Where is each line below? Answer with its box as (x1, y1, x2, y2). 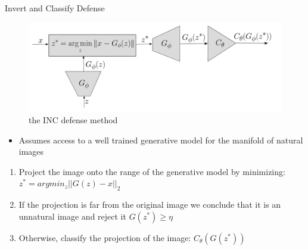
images (18, 145, 44, 158)
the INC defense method (29, 114, 118, 126)
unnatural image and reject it (18, 210, 126, 222)
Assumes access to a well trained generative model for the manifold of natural (18, 133, 303, 146)
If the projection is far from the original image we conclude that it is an (18, 198, 281, 211)
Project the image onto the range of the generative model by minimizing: (18, 165, 285, 177)
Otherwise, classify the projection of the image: (18, 231, 191, 243)
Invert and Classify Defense (5, 2, 105, 14)
